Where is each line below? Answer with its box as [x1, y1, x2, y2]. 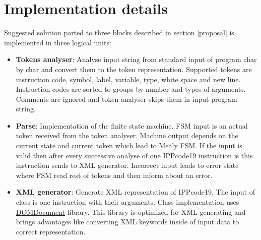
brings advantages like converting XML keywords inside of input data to [16, 216, 239, 227]
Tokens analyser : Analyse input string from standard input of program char [16, 54, 257, 65]
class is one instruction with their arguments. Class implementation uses [16, 197, 239, 207]
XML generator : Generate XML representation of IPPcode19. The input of [16, 187, 255, 197]
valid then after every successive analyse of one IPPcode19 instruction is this [16, 150, 253, 160]
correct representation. [16, 226, 86, 236]
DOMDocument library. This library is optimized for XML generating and [16, 206, 246, 217]
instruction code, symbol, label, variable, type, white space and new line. [16, 74, 241, 84]
